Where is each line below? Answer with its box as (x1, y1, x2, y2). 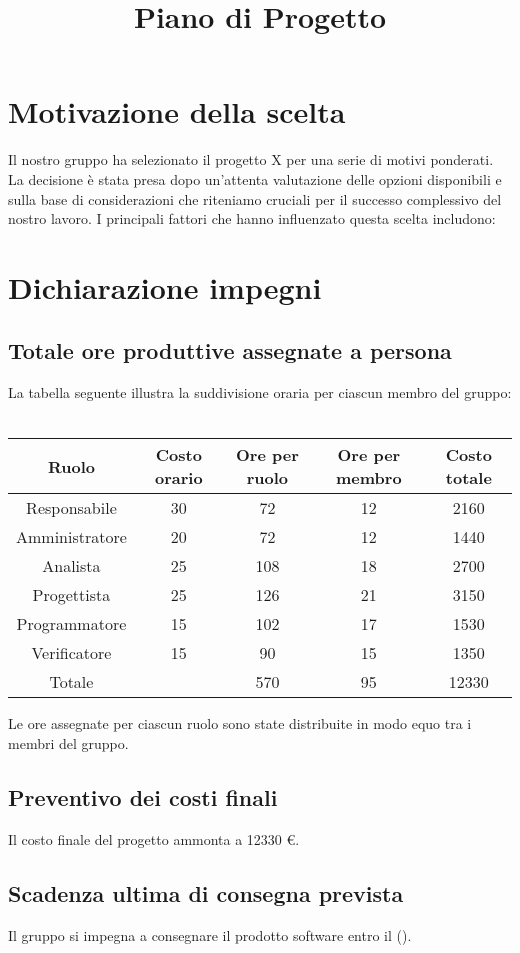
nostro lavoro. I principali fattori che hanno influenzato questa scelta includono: (8, 208, 496, 229)
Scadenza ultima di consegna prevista (8, 877, 404, 908)
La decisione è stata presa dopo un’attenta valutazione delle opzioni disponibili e (8, 168, 502, 189)
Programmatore (16, 612, 127, 636)
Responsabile (26, 496, 117, 520)
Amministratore (16, 525, 127, 549)
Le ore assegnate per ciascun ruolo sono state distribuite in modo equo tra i (8, 713, 472, 734)
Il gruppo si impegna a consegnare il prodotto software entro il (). (8, 924, 412, 945)
